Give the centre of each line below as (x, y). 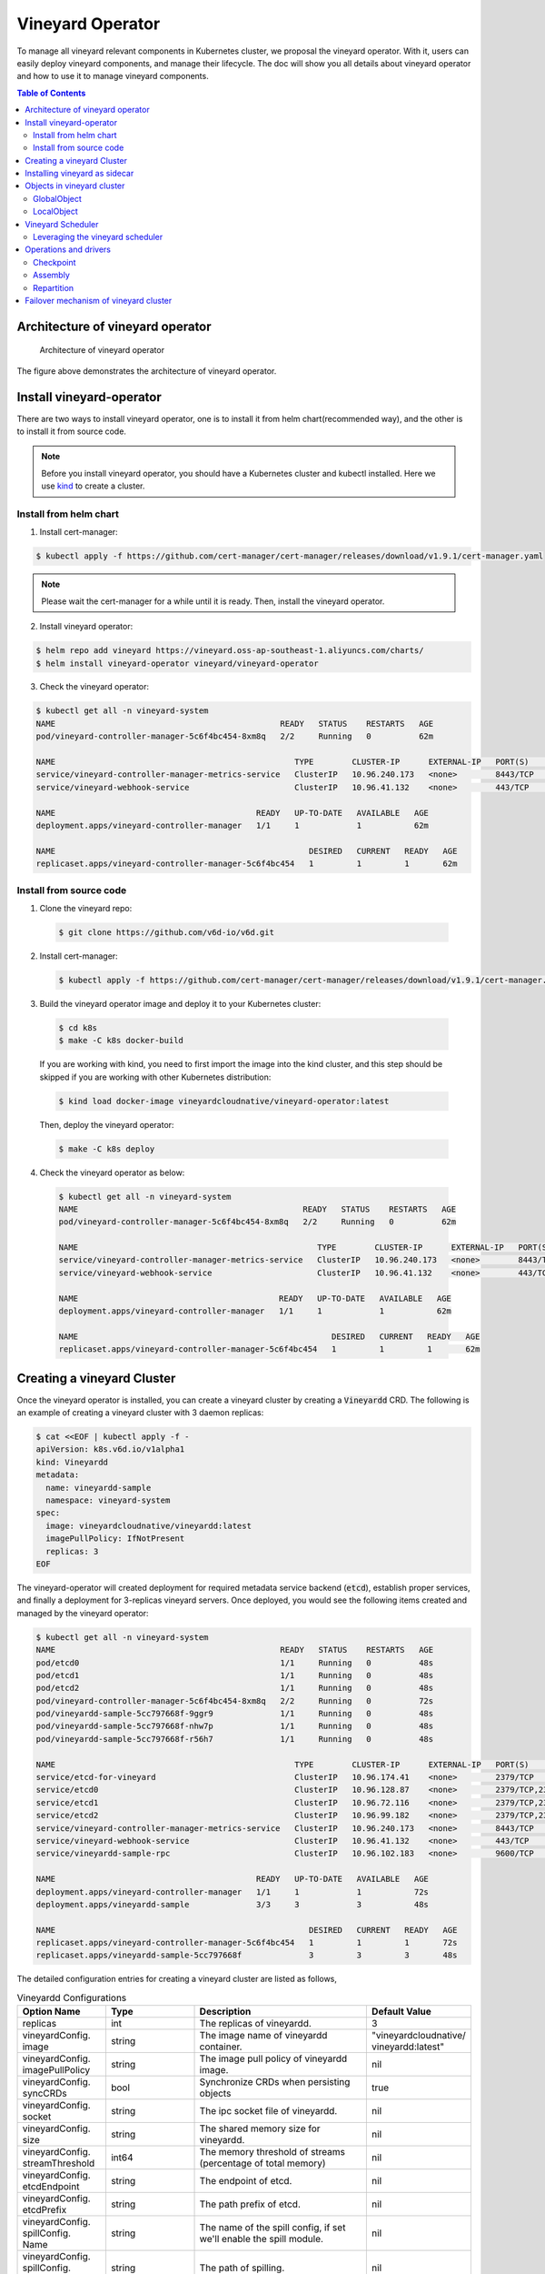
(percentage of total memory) (263, 2163)
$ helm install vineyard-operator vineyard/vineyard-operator (177, 663)
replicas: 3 (72, 1551)
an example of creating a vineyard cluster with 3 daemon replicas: (140, 1413)
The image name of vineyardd (263, 2036)
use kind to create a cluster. (93, 486)
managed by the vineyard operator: (83, 1613)
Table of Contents (51, 93)
